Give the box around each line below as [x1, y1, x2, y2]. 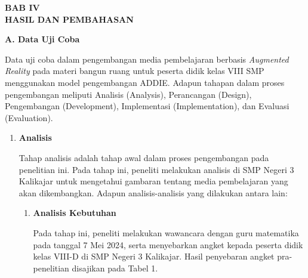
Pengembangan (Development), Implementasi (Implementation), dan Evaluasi [5, 100, 289, 112]
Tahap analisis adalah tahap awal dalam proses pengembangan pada [19, 151, 269, 163]
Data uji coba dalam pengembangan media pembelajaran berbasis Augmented [5, 52, 289, 65]
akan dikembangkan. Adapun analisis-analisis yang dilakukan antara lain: [19, 186, 288, 199]
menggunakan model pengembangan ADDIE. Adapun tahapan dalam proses [5, 76, 285, 88]
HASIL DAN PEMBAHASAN [5, 13, 134, 25]
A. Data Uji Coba [5, 33, 80, 45]
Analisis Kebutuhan [33, 206, 116, 219]
